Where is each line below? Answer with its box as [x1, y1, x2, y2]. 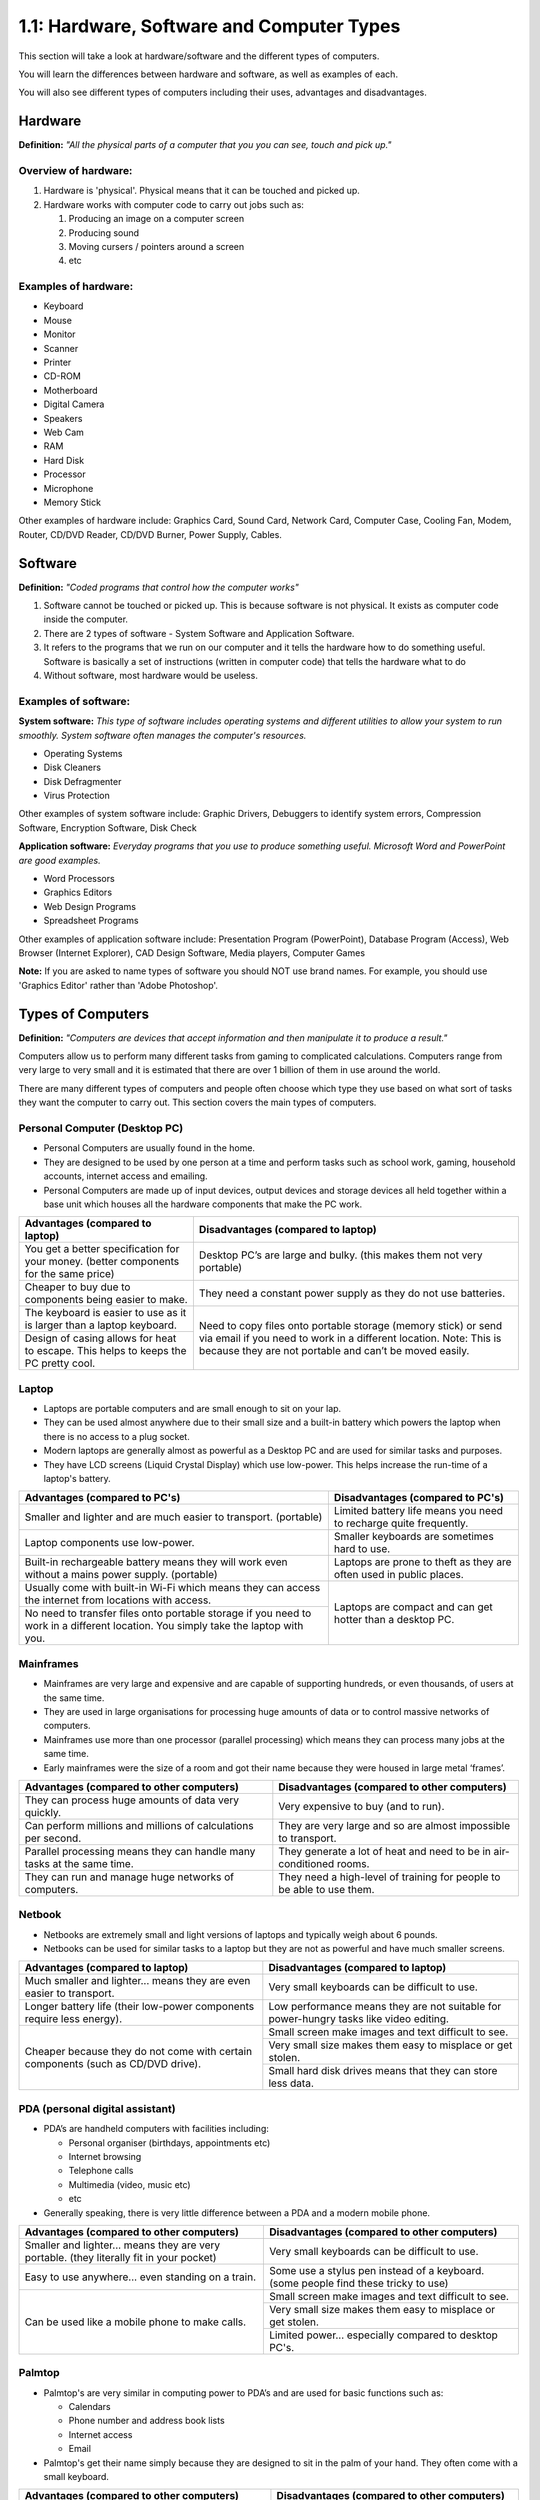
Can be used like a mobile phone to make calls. [24, 2315, 247, 2329]
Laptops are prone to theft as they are [333, 1555, 512, 1569]
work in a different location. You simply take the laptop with [24, 1619, 304, 1633]
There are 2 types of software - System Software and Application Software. [43, 627, 355, 639]
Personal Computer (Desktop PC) [18, 1121, 184, 1135]
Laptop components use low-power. [24, 1536, 195, 1550]
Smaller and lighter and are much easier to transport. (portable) [24, 1510, 323, 1524]
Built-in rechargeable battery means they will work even [24, 1555, 289, 1569]
